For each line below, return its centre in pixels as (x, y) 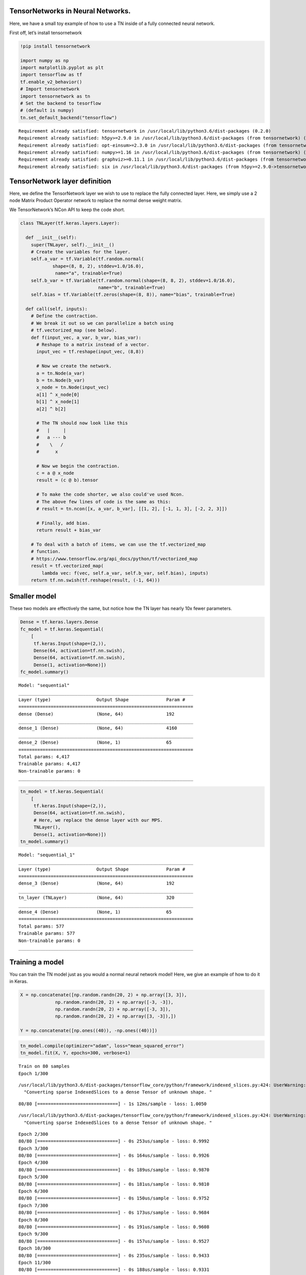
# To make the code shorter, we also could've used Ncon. (110, 494)
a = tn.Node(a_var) (61, 373)
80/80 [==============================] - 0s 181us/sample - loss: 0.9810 (114, 1184)
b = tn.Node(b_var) (61, 380)
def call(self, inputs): (57, 309)
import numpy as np (44, 60)
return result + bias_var (69, 530)
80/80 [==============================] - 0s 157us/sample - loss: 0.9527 (114, 1241)
